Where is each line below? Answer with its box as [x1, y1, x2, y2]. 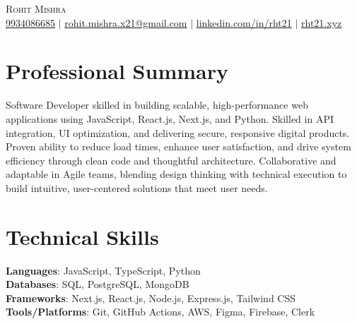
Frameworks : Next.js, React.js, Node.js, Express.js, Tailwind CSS [6, 290, 296, 305]
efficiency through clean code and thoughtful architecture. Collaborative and [6, 152, 336, 167]
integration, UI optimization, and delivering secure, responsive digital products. [6, 125, 350, 140]
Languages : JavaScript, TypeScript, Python [6, 263, 201, 277]
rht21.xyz [301, 15, 342, 30]
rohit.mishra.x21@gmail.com [64, 15, 187, 30]
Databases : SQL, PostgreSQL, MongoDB [6, 277, 189, 292]
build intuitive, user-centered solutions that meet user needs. [6, 180, 268, 195]
